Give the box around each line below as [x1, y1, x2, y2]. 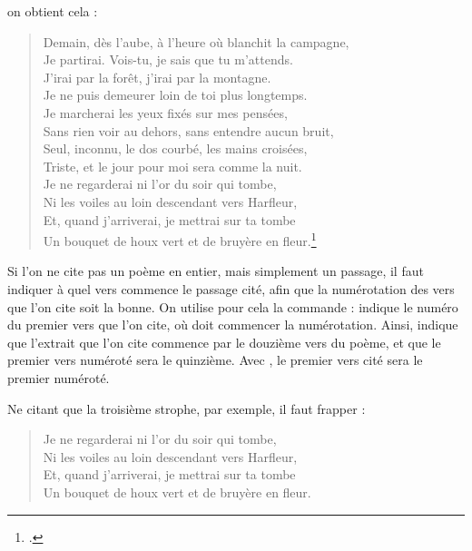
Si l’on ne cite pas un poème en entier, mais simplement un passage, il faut [7, 261, 424, 280]
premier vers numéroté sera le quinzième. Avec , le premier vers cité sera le [7, 350, 423, 369]
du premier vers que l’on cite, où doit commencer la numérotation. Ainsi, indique [7, 315, 458, 334]
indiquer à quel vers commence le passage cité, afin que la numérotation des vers [7, 279, 455, 298]
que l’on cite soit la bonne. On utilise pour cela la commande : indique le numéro [7, 297, 458, 316]
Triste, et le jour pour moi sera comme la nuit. [43, 156, 302, 175]
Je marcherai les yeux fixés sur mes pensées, [43, 103, 288, 122]
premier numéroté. [7, 368, 110, 387]
